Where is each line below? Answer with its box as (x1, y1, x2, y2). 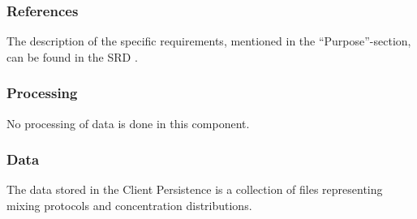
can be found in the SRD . (6, 48, 138, 65)
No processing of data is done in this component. (6, 114, 250, 131)
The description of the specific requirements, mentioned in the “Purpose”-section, (6, 32, 411, 49)
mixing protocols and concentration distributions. (6, 197, 252, 214)
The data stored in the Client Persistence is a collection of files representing (6, 181, 383, 198)
